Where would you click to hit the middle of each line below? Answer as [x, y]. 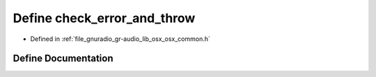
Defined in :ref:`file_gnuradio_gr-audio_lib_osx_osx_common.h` [120, 39]
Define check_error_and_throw [104, 18]
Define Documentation [63, 59]
